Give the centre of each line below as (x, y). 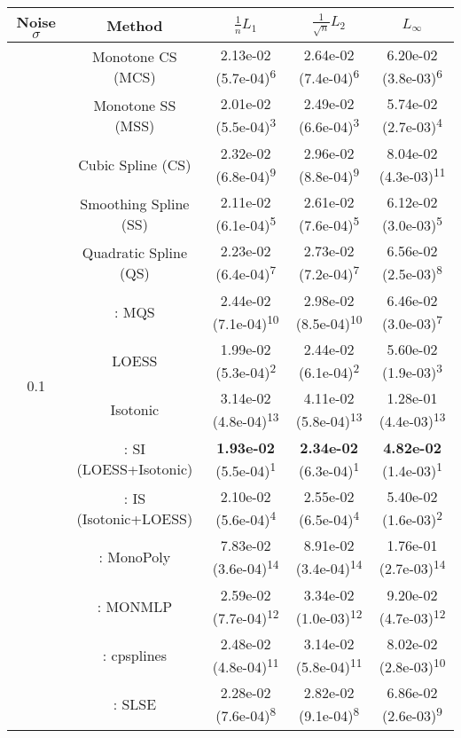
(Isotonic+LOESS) (135, 518)
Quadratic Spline (135, 252)
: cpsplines (134, 656)
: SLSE (135, 704)
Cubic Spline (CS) (135, 164)
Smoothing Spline (135, 203)
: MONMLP (135, 606)
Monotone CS (135, 56)
